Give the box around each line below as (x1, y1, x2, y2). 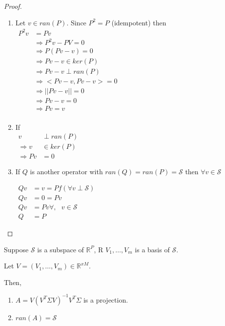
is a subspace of (37, 244, 84, 254)
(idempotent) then (111, 17, 166, 27)
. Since (66, 17, 86, 27)
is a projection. (83, 294, 128, 305)
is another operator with (30, 166, 103, 177)
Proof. (4, 1, 22, 11)
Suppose (4, 244, 29, 254)
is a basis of (135, 244, 170, 254)
